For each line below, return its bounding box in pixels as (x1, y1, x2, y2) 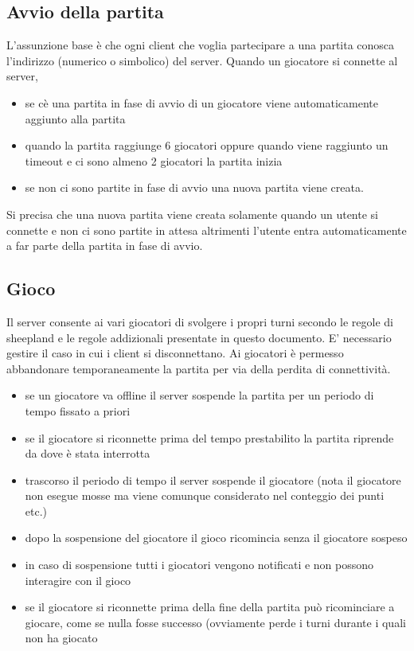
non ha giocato (25, 630, 98, 646)
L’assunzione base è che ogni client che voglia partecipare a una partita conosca (6, 37, 395, 53)
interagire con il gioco (25, 571, 131, 588)
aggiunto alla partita (25, 110, 126, 127)
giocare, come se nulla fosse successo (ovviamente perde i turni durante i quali (25, 614, 406, 630)
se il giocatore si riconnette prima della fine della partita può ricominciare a (25, 598, 395, 615)
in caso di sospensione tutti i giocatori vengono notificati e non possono (25, 556, 374, 573)
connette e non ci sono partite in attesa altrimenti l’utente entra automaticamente (6, 221, 407, 238)
